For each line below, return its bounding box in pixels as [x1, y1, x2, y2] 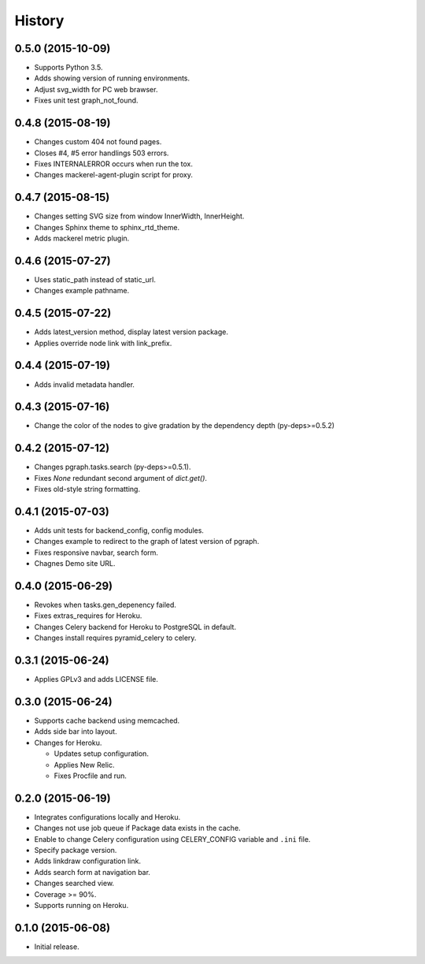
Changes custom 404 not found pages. [34, 137, 162, 147]
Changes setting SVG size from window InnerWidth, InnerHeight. [34, 211, 245, 221]
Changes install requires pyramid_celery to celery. [34, 633, 197, 642]
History [14, 12, 65, 29]
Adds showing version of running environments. [34, 73, 190, 83]
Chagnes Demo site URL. [34, 559, 116, 568]
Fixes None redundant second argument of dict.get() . [34, 473, 208, 482]
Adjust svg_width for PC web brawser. [34, 84, 158, 94]
